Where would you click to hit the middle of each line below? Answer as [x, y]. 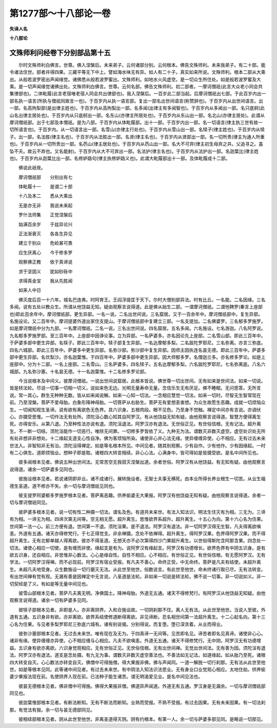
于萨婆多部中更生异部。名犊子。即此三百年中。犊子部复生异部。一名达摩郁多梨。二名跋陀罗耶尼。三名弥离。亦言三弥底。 [137, 343]
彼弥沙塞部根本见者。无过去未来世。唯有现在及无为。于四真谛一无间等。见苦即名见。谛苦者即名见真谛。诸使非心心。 [142, 633]
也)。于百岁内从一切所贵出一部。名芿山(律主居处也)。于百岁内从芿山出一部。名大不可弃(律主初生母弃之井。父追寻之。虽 [136, 144]
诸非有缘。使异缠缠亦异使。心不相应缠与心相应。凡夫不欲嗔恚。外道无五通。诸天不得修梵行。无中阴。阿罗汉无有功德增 [135, 641]
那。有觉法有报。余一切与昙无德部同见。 [52, 710]
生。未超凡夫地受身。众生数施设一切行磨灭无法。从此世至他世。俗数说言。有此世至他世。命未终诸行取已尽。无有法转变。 [137, 569]
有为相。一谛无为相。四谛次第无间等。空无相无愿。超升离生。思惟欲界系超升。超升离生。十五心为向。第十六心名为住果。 [137, 519]
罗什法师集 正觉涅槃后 [45, 215]
